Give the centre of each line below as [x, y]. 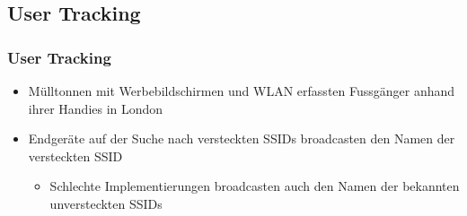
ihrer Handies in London [96, 108]
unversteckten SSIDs [106, 203]
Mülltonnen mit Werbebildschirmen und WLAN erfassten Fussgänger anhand [242, 91]
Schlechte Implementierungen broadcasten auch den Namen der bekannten [255, 186]
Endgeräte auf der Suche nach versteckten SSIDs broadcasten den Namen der [242, 138]
